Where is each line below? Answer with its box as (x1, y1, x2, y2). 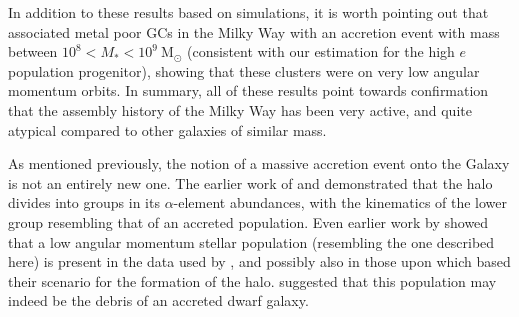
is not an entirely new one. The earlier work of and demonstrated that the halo (8, 172, 493, 193)
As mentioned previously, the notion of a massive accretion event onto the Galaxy (8, 153, 510, 174)
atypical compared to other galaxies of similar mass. (8, 119, 327, 140)
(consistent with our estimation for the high (187, 41, 455, 62)
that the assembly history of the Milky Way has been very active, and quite (8, 99, 472, 120)
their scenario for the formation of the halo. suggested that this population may (8, 270, 497, 291)
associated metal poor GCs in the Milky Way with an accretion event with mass (8, 21, 500, 42)
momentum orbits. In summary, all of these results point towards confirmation (8, 80, 489, 101)
